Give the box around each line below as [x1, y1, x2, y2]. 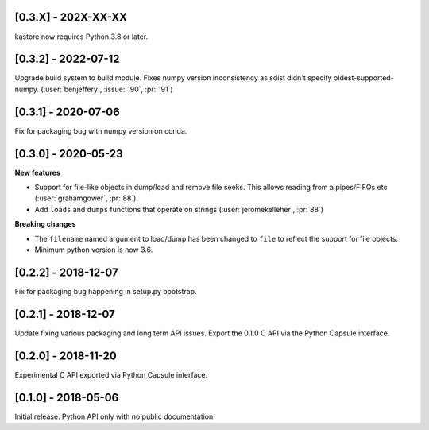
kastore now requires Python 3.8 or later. [14, 32, 149, 41]
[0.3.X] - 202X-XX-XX [14, 10, 127, 24]
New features [14, 168, 61, 177]
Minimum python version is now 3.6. [34, 245, 153, 254]
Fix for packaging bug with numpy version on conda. [14, 126, 187, 135]
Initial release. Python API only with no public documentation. [14, 412, 216, 421]
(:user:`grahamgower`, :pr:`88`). [34, 193, 139, 203]
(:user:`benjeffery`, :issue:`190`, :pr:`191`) [41, 84, 174, 94]
